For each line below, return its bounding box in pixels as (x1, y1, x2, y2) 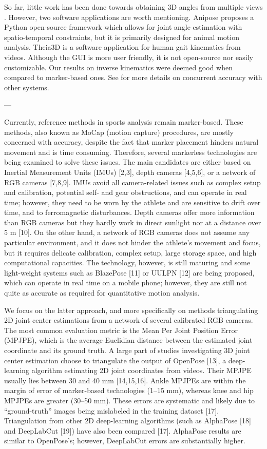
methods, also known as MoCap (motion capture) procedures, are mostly (4, 126, 234, 137)
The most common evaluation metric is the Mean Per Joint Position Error (4, 324, 238, 335)
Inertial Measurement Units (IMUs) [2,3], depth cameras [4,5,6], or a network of (4, 166, 256, 177)
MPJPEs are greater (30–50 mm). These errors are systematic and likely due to (4, 395, 255, 405)
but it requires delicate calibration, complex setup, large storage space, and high (4, 247, 257, 258)
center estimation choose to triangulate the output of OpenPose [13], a (4, 355, 226, 365)
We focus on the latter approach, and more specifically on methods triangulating (4, 304, 258, 315)
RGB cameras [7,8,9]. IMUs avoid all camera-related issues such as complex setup (4, 177, 261, 187)
